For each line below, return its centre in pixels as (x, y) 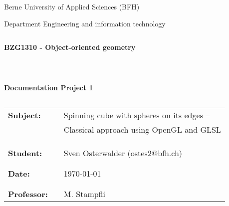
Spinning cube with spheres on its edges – (137, 115)
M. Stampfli (84, 194)
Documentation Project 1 (49, 88)
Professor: (28, 194)
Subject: (24, 115)
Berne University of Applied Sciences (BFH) (72, 6)
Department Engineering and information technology (85, 23)
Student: (25, 153)
